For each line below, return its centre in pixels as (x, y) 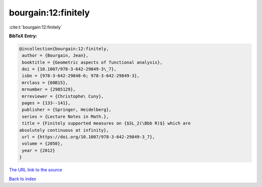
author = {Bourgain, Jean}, (55, 55)
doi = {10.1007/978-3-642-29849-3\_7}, (69, 69)
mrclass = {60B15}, (45, 83)
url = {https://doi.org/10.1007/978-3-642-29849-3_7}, (89, 137)
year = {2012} (39, 150)
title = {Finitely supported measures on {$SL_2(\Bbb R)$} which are (106, 123)
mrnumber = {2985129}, (49, 89)
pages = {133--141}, (46, 103)
